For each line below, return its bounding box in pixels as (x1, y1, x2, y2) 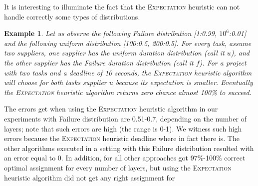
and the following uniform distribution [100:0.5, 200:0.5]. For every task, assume (4, 37, 252, 48)
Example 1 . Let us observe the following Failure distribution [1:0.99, (4, 28, 217, 38)
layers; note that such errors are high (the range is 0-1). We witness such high (4, 123, 242, 133)
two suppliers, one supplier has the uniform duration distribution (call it (4, 47, 225, 58)
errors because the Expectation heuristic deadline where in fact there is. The (4, 133, 240, 143)
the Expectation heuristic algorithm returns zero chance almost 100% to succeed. (4, 86, 252, 97)
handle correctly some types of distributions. (4, 11, 140, 21)
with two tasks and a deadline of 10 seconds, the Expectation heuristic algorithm (4, 67, 252, 77)
